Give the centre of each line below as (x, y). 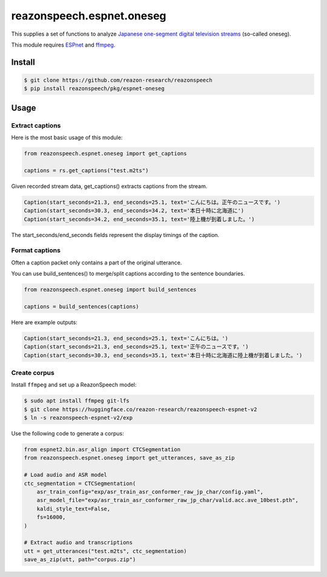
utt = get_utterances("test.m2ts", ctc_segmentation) (105, 551)
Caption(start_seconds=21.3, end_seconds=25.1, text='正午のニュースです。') (136, 347)
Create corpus (33, 373)
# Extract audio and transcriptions (78, 543)
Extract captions (36, 125)
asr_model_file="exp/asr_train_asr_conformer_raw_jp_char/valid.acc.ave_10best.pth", (168, 500)
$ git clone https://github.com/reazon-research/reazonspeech (118, 80)
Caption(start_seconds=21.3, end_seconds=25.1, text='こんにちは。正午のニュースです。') (152, 202)
